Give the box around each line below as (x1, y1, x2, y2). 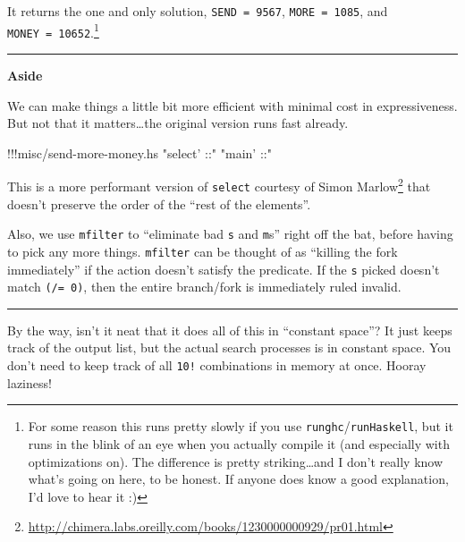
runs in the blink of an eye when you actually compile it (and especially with (28, 434, 450, 453)
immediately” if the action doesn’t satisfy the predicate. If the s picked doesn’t (7, 259, 440, 278)
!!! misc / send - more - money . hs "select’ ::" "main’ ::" (7, 143, 272, 162)
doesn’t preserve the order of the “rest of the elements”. (7, 194, 311, 213)
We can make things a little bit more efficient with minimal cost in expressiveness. (7, 96, 458, 114)
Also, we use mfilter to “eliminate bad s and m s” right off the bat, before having (7, 224, 453, 243)
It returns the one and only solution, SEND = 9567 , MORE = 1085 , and (7, 2, 388, 20)
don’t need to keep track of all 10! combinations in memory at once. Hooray (7, 356, 427, 375)
